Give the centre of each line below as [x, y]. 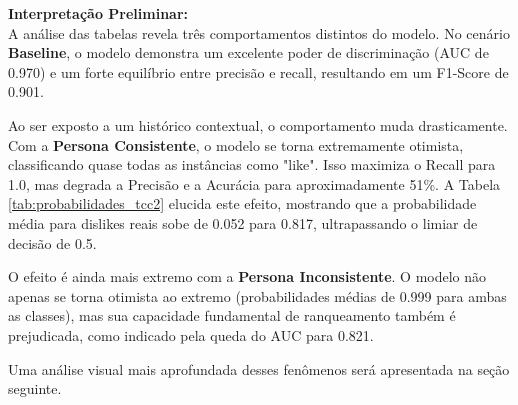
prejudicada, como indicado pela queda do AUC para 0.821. [191, 334]
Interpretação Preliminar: [98, 13]
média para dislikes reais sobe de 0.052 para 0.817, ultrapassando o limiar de [243, 222]
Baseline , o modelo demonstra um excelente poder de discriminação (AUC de [248, 52]
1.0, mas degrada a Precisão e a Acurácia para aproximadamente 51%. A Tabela [254, 183]
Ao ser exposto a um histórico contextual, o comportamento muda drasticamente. [258, 124]
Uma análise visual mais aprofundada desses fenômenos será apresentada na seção [259, 368]
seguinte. [35, 388]
